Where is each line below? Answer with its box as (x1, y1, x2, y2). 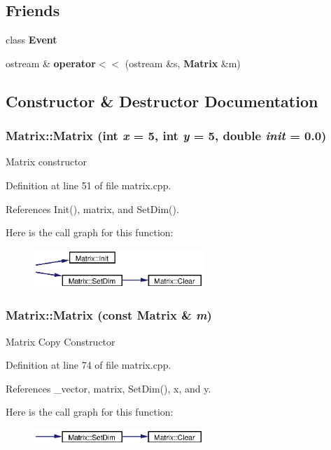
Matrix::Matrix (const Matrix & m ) (6, 306, 212, 324)
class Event (6, 32, 57, 47)
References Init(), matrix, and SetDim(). (6, 201, 179, 216)
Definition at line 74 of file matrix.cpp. (6, 357, 171, 372)
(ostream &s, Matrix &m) (125, 55, 241, 70)
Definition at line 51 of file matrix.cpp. (6, 177, 171, 192)
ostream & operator (6, 55, 96, 70)
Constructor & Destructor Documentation (6, 90, 318, 111)
